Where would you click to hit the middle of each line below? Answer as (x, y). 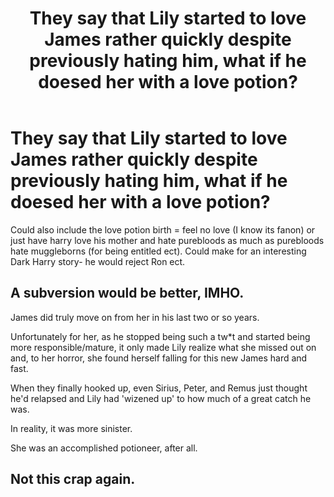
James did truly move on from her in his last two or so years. (135, 317)
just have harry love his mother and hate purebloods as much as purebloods (167, 240)
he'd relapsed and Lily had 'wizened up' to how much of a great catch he (161, 398)
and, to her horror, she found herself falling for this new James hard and (159, 358)
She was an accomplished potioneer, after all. (104, 448)
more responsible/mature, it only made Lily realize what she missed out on (163, 347)
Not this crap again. (73, 479)
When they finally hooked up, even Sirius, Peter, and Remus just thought (159, 388)
